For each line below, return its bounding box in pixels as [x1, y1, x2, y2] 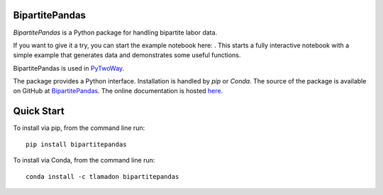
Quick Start [13, 105, 65, 117]
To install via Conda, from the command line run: [13, 156, 155, 165]
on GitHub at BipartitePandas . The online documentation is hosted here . [13, 87, 223, 95]
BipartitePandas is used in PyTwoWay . [13, 64, 125, 72]
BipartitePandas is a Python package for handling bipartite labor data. [13, 28, 218, 37]
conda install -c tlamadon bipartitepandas [26, 172, 179, 180]
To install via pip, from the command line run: [13, 124, 145, 132]
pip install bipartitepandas [26, 140, 127, 148]
